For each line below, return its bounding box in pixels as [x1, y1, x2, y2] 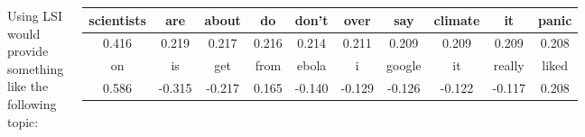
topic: [7, 112, 39, 131]
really [493, 56, 525, 75]
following [7, 94, 57, 113]
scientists [88, 10, 146, 29]
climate [433, 10, 480, 29]
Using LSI [7, 6, 62, 24]
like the [7, 77, 49, 96]
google [386, 56, 422, 75]
